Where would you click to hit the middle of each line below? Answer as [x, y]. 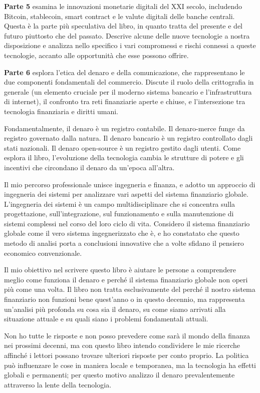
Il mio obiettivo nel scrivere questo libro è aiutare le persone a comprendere [120, 270]
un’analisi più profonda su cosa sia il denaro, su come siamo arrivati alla [115, 309]
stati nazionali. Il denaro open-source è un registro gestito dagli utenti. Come [122, 147]
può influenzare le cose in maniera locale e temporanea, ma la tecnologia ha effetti [130, 365]
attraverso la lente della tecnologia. [58, 384]
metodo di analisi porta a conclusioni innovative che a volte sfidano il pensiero [124, 243]
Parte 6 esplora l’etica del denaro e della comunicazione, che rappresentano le [124, 72]
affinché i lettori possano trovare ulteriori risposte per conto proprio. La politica [126, 355]
